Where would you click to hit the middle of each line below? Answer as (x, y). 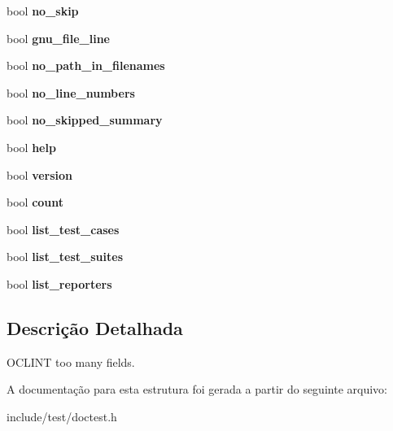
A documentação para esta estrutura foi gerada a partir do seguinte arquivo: (197, 389)
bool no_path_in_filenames (86, 65)
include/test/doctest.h (62, 416)
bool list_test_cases (63, 229)
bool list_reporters (59, 283)
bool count (35, 202)
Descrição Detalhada (95, 327)
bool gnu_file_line (58, 38)
